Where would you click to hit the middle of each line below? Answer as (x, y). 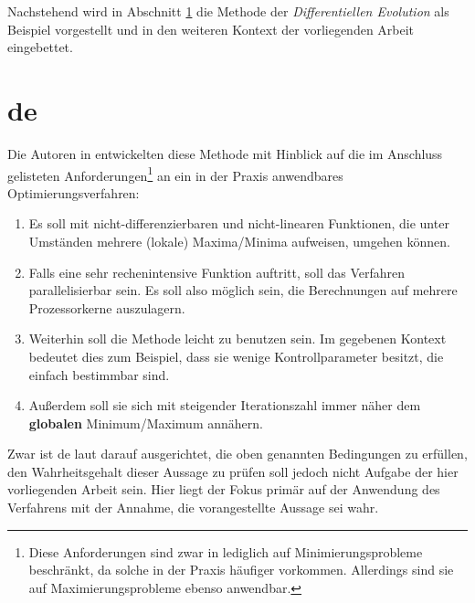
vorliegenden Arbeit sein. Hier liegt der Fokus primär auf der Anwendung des (224, 489)
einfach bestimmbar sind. (99, 374)
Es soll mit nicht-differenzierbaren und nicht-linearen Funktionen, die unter (239, 223)
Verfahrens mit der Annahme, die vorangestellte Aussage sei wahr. (193, 508)
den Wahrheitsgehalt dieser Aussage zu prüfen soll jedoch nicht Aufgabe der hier (233, 471)
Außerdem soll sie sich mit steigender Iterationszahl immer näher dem (225, 405)
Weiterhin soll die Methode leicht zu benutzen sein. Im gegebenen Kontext (237, 339)
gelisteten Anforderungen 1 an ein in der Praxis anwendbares (175, 174)
